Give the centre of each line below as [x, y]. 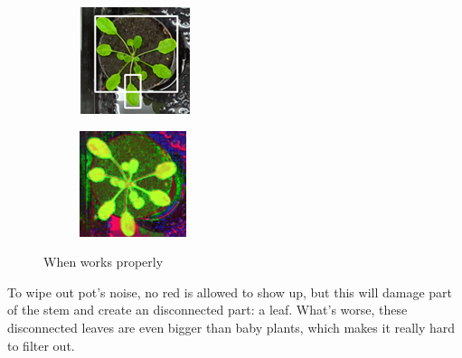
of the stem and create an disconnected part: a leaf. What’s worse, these [207, 310]
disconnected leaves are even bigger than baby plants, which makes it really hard [231, 327]
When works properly [104, 262]
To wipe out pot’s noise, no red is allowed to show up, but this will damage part [230, 292]
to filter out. [41, 345]
